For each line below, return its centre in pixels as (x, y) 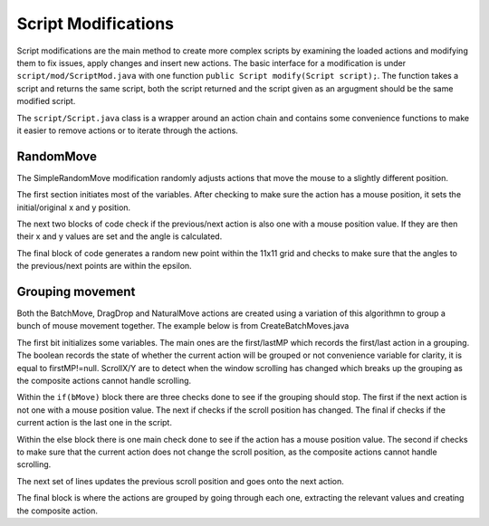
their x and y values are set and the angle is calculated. (120, 236)
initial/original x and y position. (74, 207)
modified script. (46, 101)
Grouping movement (76, 291)
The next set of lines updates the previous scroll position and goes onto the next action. (180, 481)
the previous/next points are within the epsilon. (104, 266)
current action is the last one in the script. (94, 423)
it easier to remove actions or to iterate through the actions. (128, 130)
